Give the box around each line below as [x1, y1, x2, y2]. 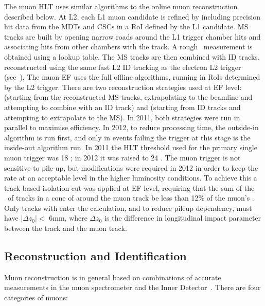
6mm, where [49, 212, 87, 223]
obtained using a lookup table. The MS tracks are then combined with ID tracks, [4, 51, 260, 62]
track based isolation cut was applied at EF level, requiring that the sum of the [4, 182, 255, 193]
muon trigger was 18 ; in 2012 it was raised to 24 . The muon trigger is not [4, 152, 241, 163]
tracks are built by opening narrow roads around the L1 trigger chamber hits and [4, 31, 261, 42]
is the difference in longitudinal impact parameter [104, 212, 261, 223]
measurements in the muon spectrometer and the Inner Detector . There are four [4, 282, 261, 293]
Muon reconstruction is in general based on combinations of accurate [4, 272, 221, 282]
